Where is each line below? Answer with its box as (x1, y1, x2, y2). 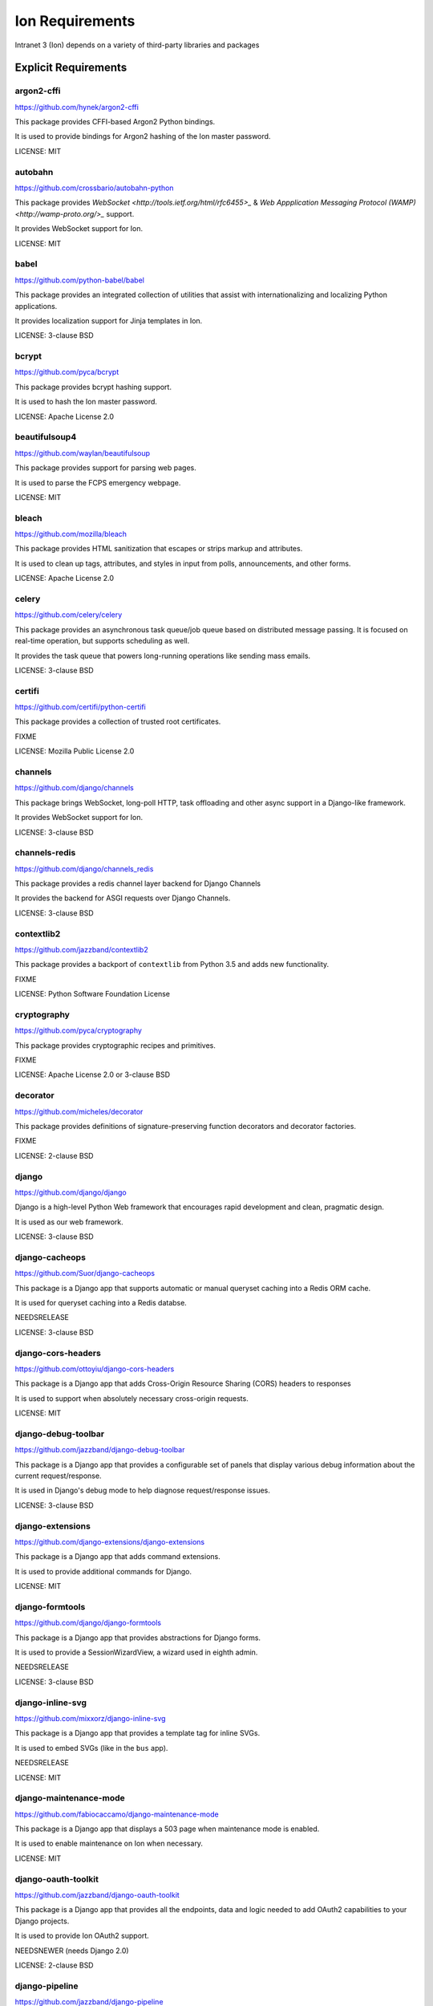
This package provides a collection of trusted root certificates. (14, 717, 221, 726)
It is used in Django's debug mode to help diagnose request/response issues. (14, 1485, 270, 1496)
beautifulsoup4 (14, 432, 77, 443)
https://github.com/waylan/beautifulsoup (14, 448, 151, 457)
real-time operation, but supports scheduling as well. (14, 636, 190, 646)
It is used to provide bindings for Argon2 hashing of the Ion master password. (14, 132, 271, 141)
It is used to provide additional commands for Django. (14, 1566, 192, 1576)
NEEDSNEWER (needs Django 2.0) (14, 1946, 129, 1955)
